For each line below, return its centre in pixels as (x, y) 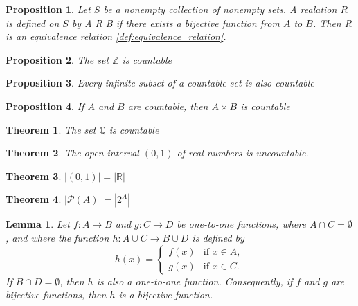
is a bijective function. (166, 295)
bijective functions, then (56, 295)
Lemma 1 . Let (38, 224)
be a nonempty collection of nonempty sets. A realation (220, 9)
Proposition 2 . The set (57, 59)
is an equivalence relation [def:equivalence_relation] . (116, 36)
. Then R (332, 22)
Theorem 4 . (34, 199)
